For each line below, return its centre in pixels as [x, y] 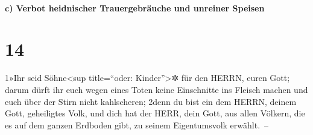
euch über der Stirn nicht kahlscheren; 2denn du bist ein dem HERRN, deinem [151, 101]
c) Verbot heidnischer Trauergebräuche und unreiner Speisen [135, 7]
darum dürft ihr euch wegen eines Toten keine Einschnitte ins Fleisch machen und [156, 89]
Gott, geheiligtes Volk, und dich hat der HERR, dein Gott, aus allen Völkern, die [155, 113]
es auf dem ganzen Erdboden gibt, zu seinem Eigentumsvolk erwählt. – [137, 124]
